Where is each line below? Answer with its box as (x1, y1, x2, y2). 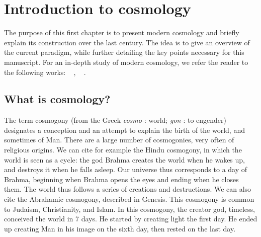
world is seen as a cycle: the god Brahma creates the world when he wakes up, (4, 154, 245, 165)
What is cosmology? (4, 91, 111, 107)
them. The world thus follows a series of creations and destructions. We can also (4, 184, 251, 194)
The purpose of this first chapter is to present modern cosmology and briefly (4, 27, 239, 38)
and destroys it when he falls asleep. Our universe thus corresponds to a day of (4, 164, 247, 175)
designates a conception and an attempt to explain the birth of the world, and (4, 124, 245, 135)
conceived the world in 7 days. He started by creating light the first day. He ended (4, 213, 257, 224)
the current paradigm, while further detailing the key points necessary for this (4, 47, 244, 57)
